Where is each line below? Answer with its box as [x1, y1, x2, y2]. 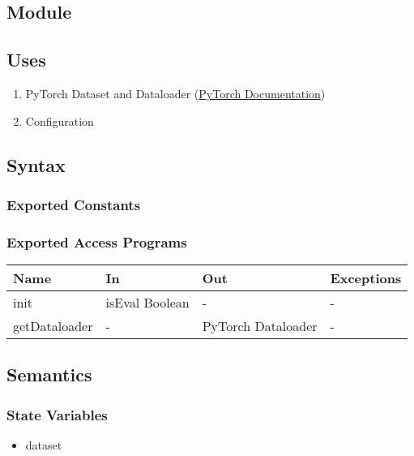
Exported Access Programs [6, 231, 187, 252]
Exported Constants [6, 194, 141, 214]
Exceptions [330, 269, 402, 288]
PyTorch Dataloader [202, 316, 318, 336]
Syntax [6, 152, 66, 177]
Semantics [6, 362, 92, 387]
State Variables [6, 404, 108, 424]
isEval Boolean [105, 293, 190, 312]
